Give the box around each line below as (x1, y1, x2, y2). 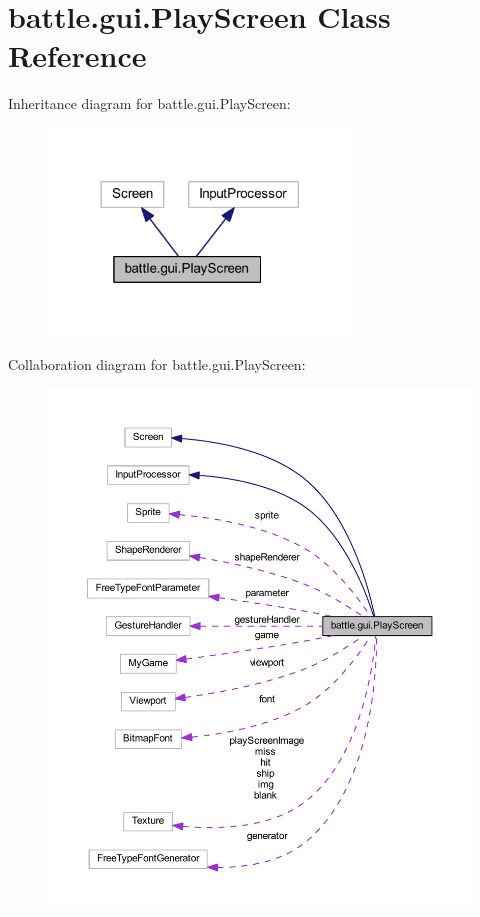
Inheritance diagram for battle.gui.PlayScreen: (8, 93, 291, 114)
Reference (8, 35, 147, 76)
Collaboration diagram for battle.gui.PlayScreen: (8, 353, 306, 374)
